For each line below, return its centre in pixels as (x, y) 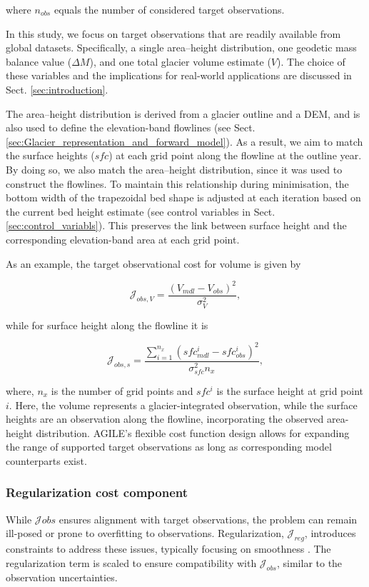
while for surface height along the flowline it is (107, 325)
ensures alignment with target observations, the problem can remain (208, 519)
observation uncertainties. (62, 577)
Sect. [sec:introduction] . (57, 89)
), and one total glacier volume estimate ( (180, 61)
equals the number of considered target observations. (169, 9)
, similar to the (309, 562)
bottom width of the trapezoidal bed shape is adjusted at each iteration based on (183, 197)
